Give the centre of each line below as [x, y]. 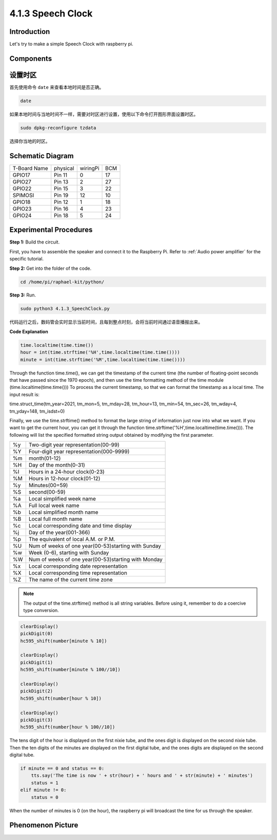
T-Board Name [30, 168]
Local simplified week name [62, 499]
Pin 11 [61, 175]
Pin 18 [61, 215]
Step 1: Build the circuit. [35, 242]
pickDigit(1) [37, 662]
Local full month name [55, 519]
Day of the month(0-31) [57, 465]
